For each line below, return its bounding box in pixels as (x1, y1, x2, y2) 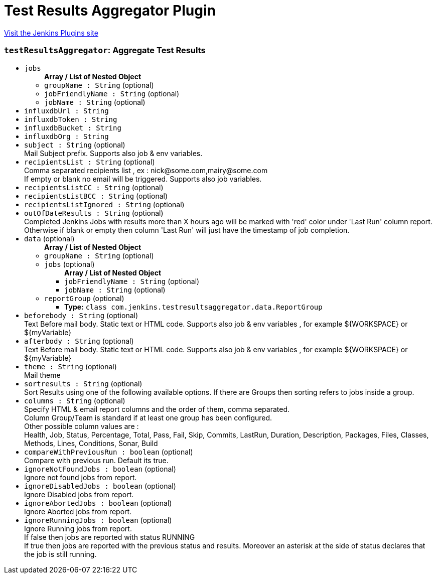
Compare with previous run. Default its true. (24, 456, 169, 465)
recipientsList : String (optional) (24, 157, 155, 166)
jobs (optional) (44, 259, 95, 268)
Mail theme (24, 370, 61, 379)
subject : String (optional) (24, 140, 125, 149)
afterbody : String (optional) (24, 336, 134, 345)
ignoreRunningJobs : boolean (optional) (24, 515, 172, 524)
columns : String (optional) (24, 396, 125, 405)
